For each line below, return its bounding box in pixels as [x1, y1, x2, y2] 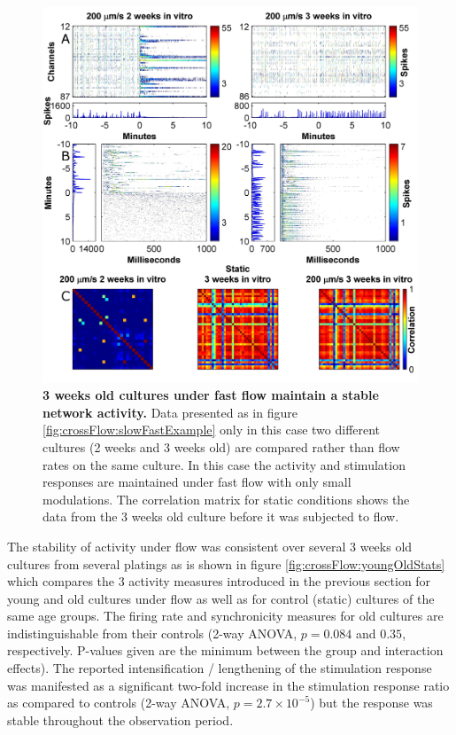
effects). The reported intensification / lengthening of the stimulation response [7, 659, 432, 677]
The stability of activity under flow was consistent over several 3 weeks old [7, 536, 413, 555]
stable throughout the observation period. [7, 710, 234, 729]
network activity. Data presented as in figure [43, 403, 298, 421]
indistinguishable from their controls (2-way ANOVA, [7, 623, 298, 642]
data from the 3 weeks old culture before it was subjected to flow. [43, 507, 399, 526]
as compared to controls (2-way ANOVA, [7, 693, 230, 712]
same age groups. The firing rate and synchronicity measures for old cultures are [7, 606, 444, 625]
